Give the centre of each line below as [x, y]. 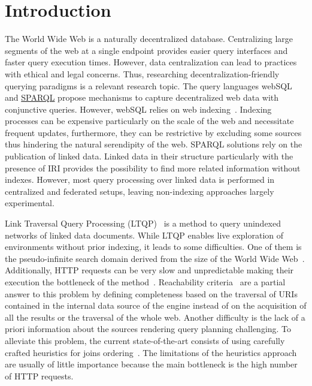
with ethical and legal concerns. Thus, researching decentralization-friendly [142, 73]
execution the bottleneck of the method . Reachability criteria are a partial [145, 282]
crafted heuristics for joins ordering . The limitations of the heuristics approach [151, 352]
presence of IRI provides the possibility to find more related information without [153, 168]
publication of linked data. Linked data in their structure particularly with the [149, 156]
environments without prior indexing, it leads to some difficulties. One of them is [153, 247]
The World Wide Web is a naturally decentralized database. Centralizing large [149, 39]
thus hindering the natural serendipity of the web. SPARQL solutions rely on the [154, 144]
